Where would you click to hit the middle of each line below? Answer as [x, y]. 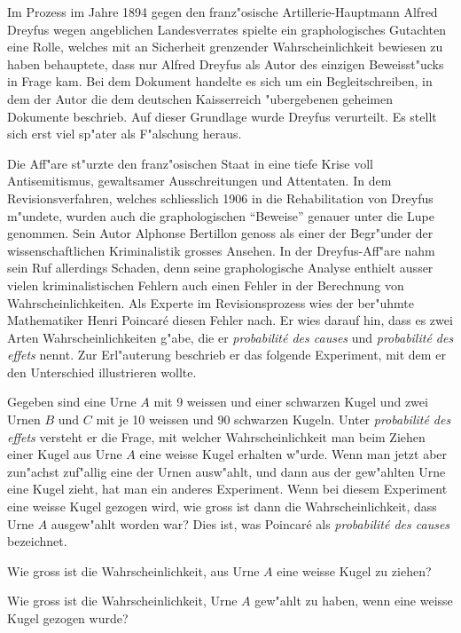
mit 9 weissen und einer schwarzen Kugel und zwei [291, 402]
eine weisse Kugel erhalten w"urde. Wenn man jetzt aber [293, 454]
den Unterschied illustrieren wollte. [102, 372]
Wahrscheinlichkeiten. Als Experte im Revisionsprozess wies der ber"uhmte [211, 302]
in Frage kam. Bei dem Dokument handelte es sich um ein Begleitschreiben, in [220, 81]
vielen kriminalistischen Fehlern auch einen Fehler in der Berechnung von [206, 285]
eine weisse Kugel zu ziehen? [354, 570]
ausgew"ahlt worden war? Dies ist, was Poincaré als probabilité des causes [250, 523]
